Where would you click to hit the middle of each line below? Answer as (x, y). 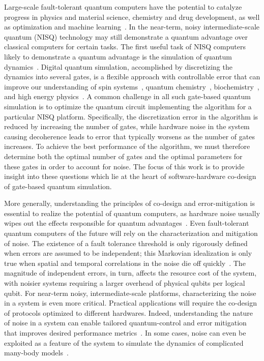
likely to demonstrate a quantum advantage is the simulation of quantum (118, 56)
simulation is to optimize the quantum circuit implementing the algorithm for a (128, 106)
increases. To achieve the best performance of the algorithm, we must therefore (127, 146)
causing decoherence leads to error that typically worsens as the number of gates (129, 136)
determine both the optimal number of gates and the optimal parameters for (123, 156)
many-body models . (36, 353)
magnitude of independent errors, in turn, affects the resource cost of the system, (130, 273)
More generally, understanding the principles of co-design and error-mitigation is (129, 203)
